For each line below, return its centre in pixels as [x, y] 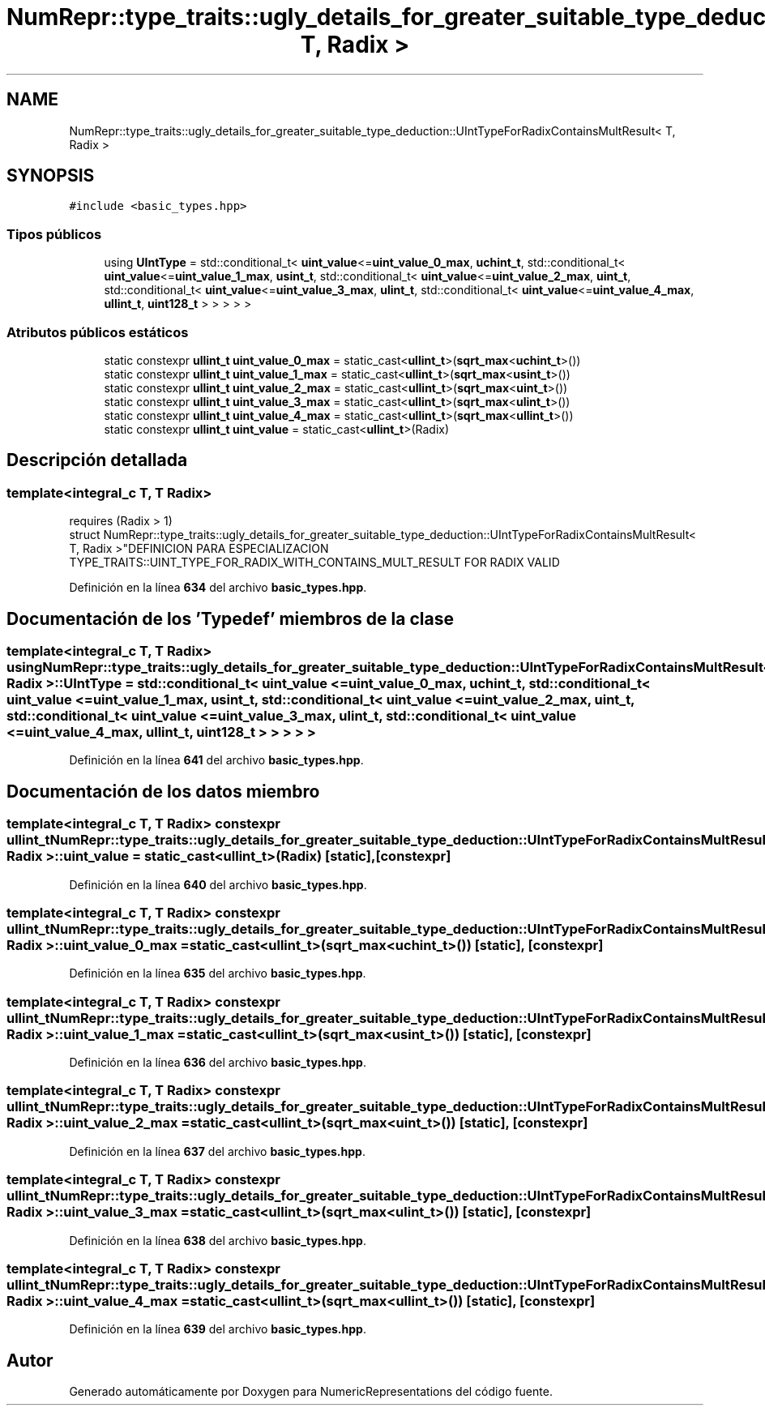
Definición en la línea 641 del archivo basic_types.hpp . [216, 760]
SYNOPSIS [51, 176]
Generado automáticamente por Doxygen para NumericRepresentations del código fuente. [311, 1392]
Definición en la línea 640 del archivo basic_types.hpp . [218, 884]
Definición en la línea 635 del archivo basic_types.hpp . [218, 973]
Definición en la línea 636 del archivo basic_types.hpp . [218, 1063]
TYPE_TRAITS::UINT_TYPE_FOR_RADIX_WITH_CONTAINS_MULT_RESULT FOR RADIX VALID [314, 563]
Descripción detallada [97, 460]
